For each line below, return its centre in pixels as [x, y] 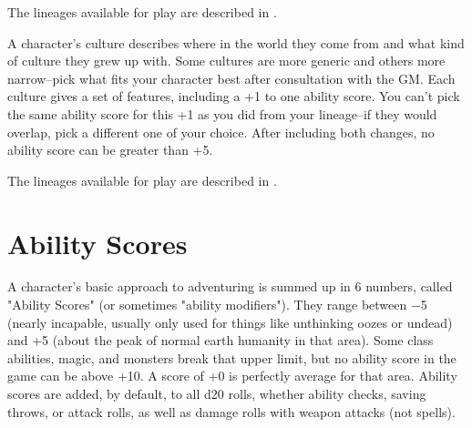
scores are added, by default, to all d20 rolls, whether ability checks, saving [217, 394]
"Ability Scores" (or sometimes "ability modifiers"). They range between [207, 305]
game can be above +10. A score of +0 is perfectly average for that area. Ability [232, 376]
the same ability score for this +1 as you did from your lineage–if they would [222, 113]
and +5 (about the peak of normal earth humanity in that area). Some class [221, 340]
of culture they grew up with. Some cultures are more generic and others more [226, 61]
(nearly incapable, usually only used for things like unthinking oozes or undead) [230, 322]
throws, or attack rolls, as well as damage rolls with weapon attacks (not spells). [231, 411]
